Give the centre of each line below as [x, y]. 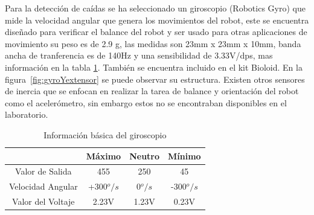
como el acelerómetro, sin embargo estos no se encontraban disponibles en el [146, 102]
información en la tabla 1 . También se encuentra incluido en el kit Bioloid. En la [154, 67]
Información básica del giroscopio [105, 134]
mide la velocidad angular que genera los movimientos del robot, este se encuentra [157, 20]
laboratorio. [27, 114]
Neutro [145, 156]
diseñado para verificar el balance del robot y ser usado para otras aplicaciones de [156, 32]
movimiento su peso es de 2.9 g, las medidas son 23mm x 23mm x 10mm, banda [153, 43]
